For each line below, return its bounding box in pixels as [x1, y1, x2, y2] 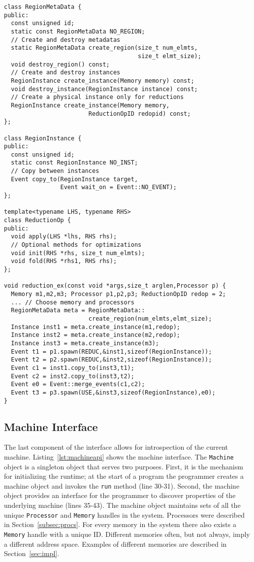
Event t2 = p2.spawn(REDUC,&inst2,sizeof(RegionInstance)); [11, 356, 212, 364]
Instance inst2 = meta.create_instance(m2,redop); [11, 331, 180, 339]
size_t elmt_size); [138, 52, 201, 60]
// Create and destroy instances [11, 69, 121, 76]
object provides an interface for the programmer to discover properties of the [4, 490, 236, 500]
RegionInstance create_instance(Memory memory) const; [11, 77, 194, 84]
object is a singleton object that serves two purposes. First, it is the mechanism [4, 461, 243, 471]
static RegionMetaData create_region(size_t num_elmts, [11, 44, 198, 52]
